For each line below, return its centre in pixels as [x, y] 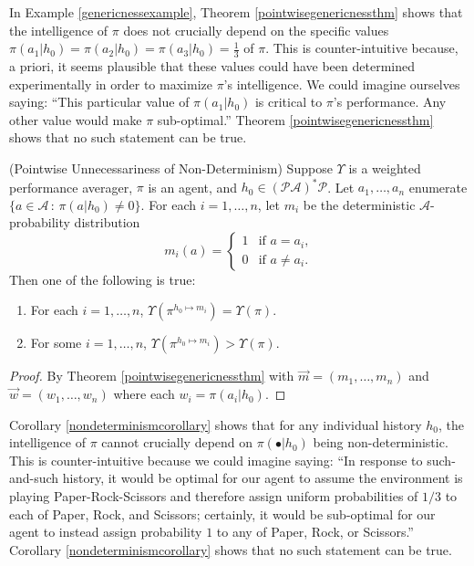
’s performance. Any [390, 102]
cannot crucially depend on [177, 442]
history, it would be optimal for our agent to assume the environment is [263, 478]
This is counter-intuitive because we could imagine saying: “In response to [216, 460]
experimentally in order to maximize [111, 84]
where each [144, 394]
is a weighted [385, 168]
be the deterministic [359, 204]
